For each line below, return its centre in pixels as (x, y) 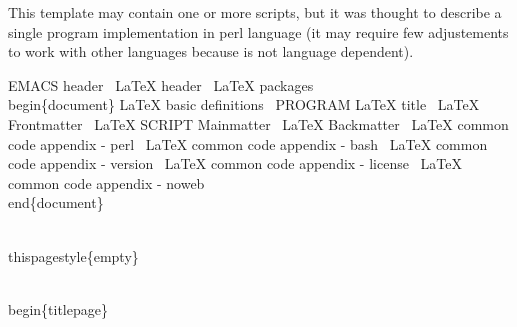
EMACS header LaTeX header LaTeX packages (161, 84)
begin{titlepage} (58, 308)
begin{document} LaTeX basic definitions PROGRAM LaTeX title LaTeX (244, 104)
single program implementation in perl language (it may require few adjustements (258, 31)
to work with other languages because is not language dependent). (211, 51)
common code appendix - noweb (106, 182)
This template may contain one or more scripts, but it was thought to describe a (255, 12)
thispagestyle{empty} (73, 255)
